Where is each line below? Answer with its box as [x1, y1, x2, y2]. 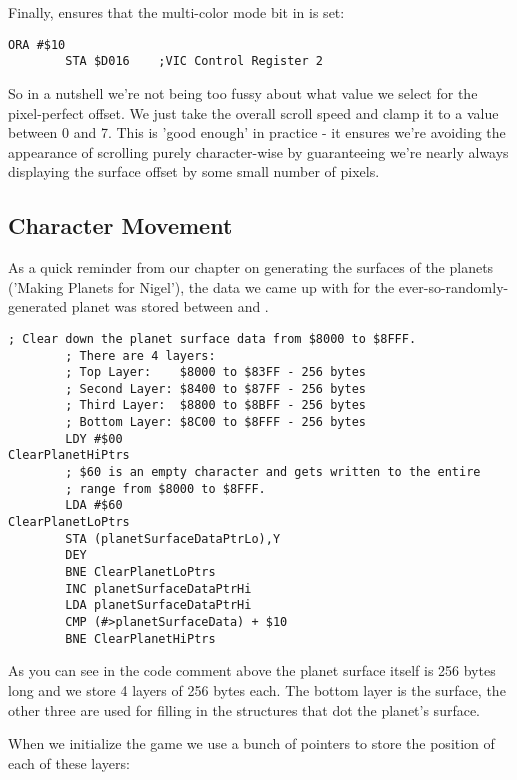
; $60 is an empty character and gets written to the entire [65, 465, 481, 480]
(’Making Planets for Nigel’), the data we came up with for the [8, 276, 395, 297]
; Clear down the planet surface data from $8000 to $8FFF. [8, 331, 417, 346]
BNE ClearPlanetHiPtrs [65, 631, 216, 646]
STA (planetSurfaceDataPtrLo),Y [65, 531, 281, 546]
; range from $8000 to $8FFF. [65, 481, 266, 496]
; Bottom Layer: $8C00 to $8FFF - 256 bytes [65, 415, 366, 430]
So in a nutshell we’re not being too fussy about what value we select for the [8, 82, 478, 103]
